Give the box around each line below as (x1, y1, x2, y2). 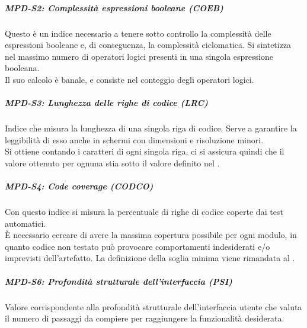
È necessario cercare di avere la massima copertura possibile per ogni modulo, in (5, 229, 297, 241)
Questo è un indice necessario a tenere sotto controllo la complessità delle (5, 27, 271, 39)
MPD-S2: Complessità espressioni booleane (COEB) (5, 1, 223, 14)
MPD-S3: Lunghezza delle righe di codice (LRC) (5, 97, 208, 109)
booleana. (5, 62, 40, 74)
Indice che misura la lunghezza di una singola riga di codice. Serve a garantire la (5, 122, 297, 134)
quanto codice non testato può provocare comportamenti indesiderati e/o (5, 240, 270, 252)
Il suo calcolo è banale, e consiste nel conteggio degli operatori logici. (5, 73, 254, 85)
